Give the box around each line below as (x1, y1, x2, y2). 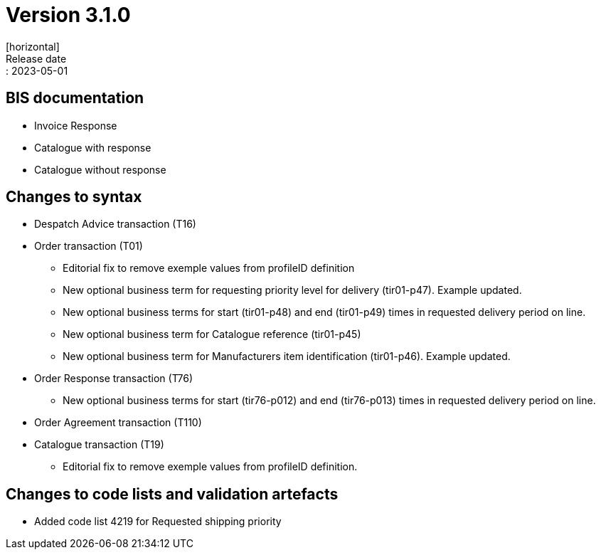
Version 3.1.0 (6, 3, 131, 27)
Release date (6, 52, 67, 65)
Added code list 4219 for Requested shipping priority (34, 515, 282, 528)
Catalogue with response (34, 141, 151, 154)
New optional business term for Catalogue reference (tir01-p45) (63, 328, 361, 341)
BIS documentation (6, 89, 144, 107)
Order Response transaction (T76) (34, 372, 193, 385)
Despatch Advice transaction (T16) (34, 218, 196, 231)
